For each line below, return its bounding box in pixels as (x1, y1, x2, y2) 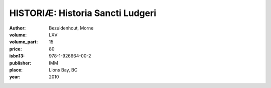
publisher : (9, 60, 32, 66)
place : (9, 66, 23, 72)
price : (9, 45, 22, 52)
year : (9, 74, 21, 80)
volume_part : (9, 39, 38, 45)
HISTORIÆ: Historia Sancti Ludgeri (9, 7, 157, 18)
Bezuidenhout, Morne (49, 25, 94, 31)
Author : (9, 25, 26, 31)
